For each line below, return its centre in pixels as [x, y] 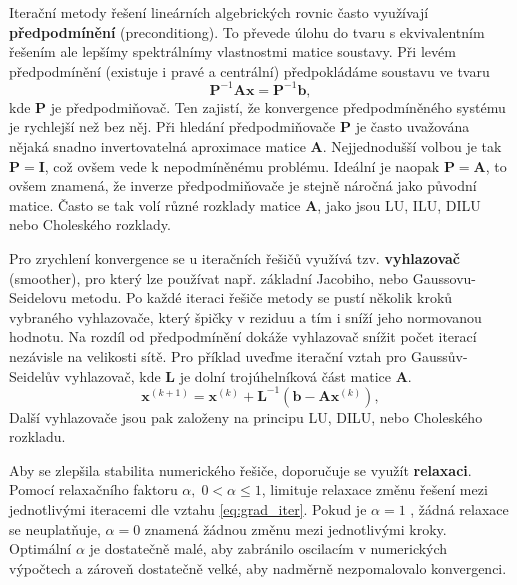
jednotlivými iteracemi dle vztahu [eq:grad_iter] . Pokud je [188, 509]
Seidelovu [38, 297]
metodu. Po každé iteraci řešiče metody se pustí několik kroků [262, 297]
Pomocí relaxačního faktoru [93, 489]
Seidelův [34, 375]
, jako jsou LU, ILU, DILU [399, 204]
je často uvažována [412, 126]
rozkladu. [37, 436]
